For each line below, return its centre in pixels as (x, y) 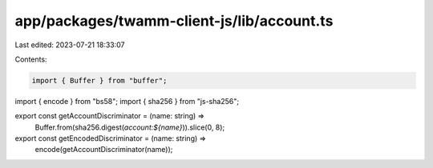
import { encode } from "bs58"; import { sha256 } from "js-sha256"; (127, 101)
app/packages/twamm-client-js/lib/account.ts (174, 21)
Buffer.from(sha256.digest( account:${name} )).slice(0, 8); (130, 127)
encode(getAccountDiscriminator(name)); (104, 150)
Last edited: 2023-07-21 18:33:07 (70, 45)
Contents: (31, 59)
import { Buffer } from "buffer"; (99, 80)
